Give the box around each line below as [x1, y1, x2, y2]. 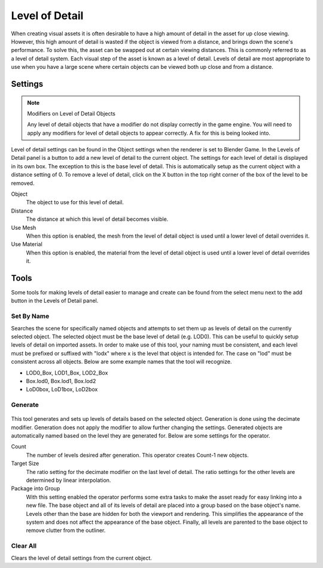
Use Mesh [11, 224, 36, 231]
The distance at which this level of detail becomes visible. [26, 215, 169, 223]
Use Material [11, 241, 43, 248]
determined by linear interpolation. [26, 476, 111, 484]
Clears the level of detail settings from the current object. [11, 554, 153, 561]
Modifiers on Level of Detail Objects [27, 110, 116, 117]
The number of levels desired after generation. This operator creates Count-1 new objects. [26, 451, 249, 458]
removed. [11, 180, 35, 187]
